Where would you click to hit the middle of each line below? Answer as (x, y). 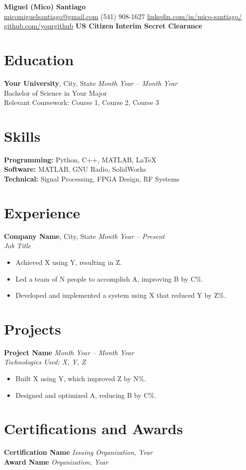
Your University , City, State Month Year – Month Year (91, 83)
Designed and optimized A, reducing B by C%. (86, 395)
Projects (33, 328)
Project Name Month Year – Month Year (69, 352)
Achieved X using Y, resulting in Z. (69, 262)
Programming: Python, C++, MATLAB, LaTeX (80, 159)
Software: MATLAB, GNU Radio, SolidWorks (75, 169)
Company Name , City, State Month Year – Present (84, 236)
